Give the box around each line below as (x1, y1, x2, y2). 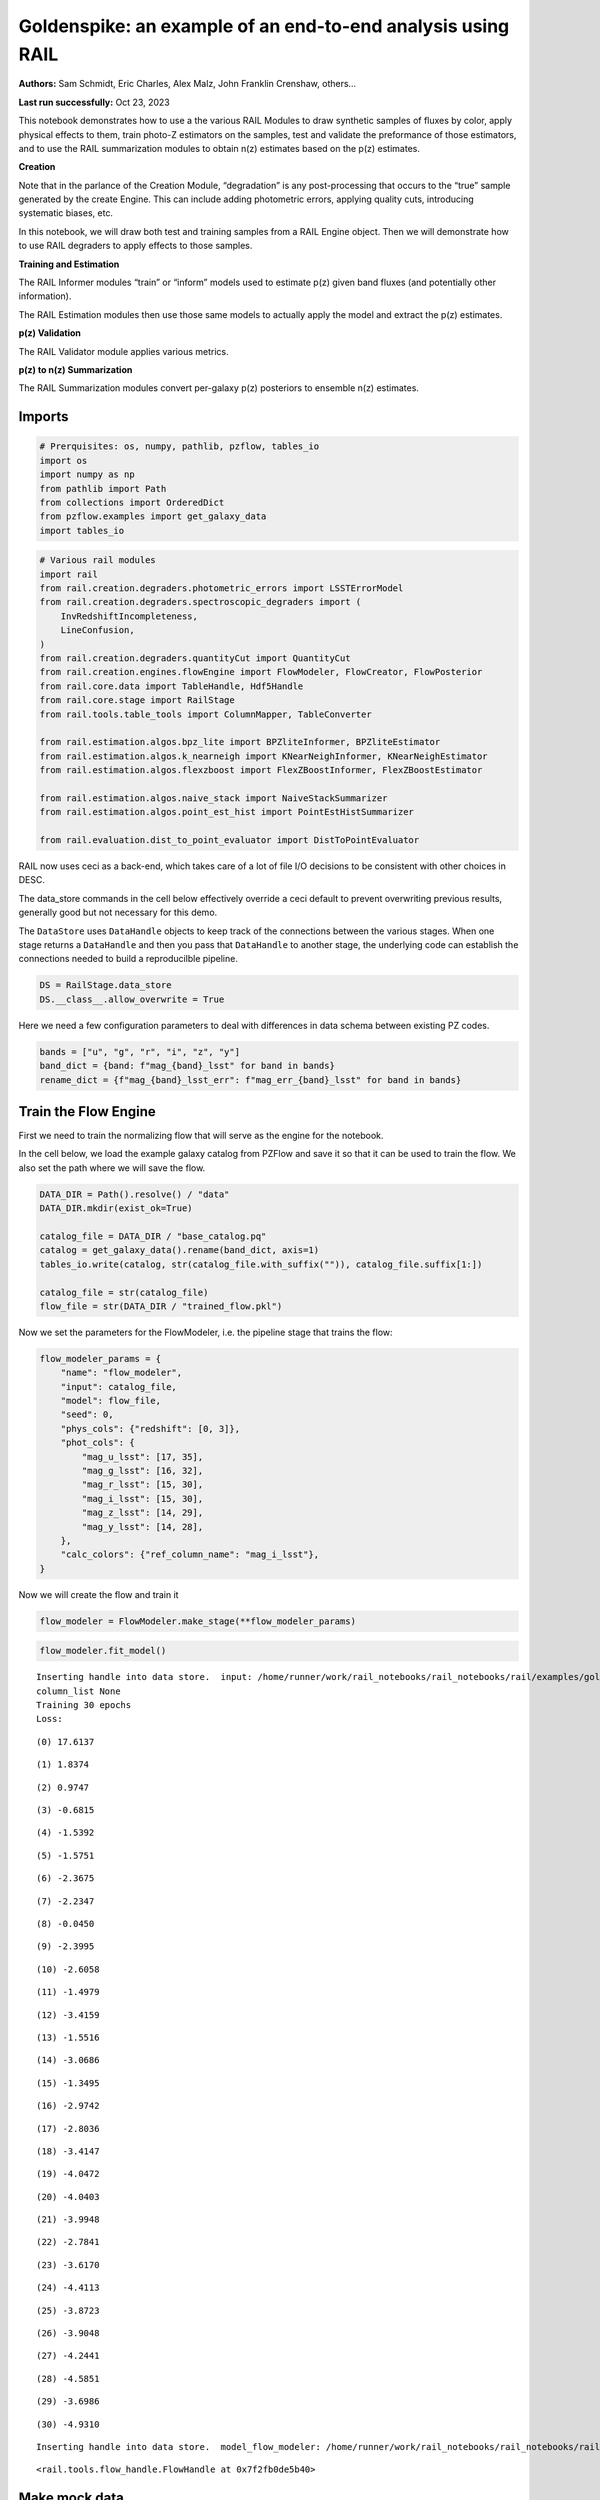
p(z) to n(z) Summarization (18, 363, 133, 375)
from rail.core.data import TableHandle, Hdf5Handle (39, 680, 304, 692)
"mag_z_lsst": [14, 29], (81, 1507, 204, 1519)
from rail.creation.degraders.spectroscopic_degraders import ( (39, 596, 362, 608)
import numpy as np (39, 469, 135, 480)
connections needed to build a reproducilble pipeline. (18, 953, 239, 965)
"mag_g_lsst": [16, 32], (81, 1465, 204, 1477)
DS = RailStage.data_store (39, 980, 172, 991)
